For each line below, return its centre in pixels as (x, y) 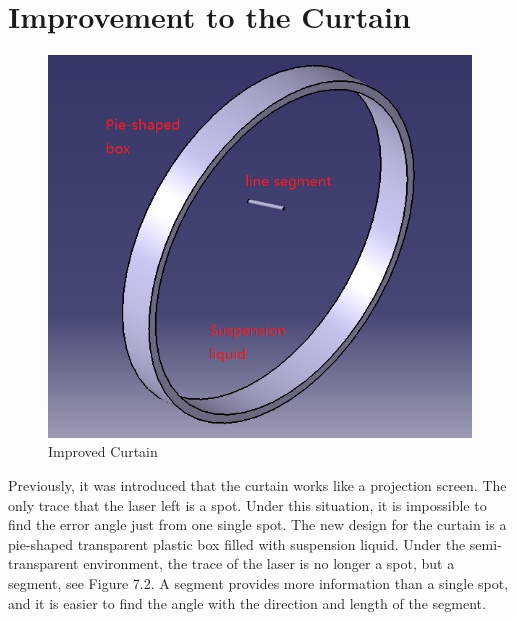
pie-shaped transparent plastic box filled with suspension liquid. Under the (237, 543)
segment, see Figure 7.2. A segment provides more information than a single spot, (258, 583)
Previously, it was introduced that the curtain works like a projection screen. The (257, 485)
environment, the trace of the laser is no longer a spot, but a (269, 563)
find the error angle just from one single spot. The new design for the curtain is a (257, 524)
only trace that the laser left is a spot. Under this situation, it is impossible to (247, 504)
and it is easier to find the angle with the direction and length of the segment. (247, 602)
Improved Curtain (103, 451)
